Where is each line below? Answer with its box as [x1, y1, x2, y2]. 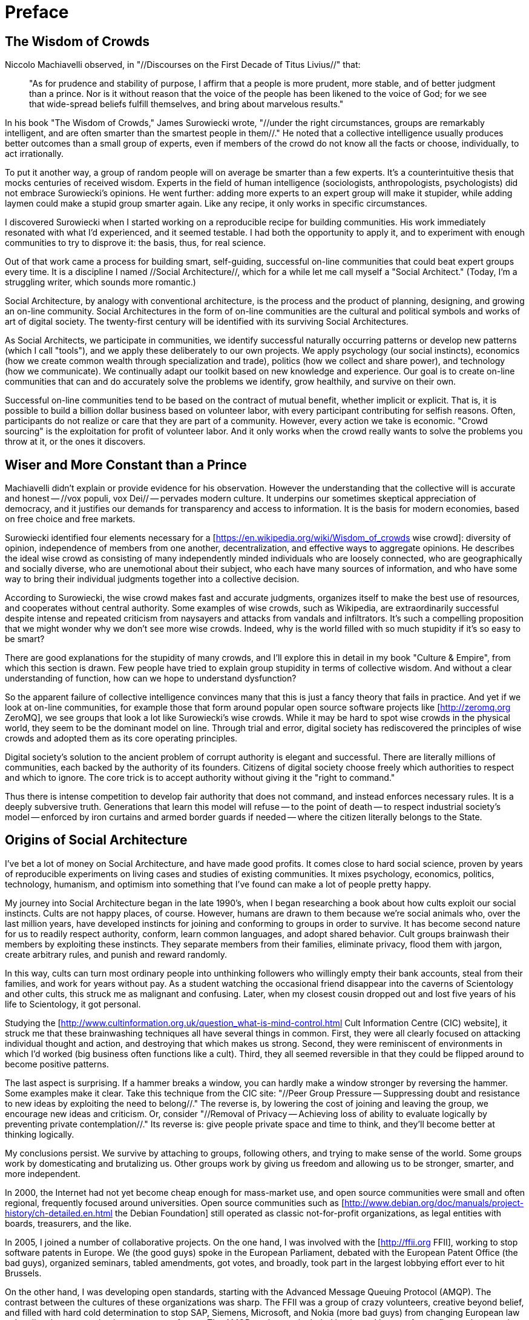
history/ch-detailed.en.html [5, 1207, 113, 1218]
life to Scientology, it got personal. [5, 998, 141, 1009]
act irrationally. [5, 148, 64, 159]
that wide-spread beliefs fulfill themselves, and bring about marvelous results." [29, 99, 344, 110]
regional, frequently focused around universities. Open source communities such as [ [5, 1197, 345, 1208]
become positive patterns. [5, 1058, 109, 1069]
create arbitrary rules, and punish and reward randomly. [5, 949, 228, 960]
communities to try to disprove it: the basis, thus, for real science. [5, 237, 266, 248]
